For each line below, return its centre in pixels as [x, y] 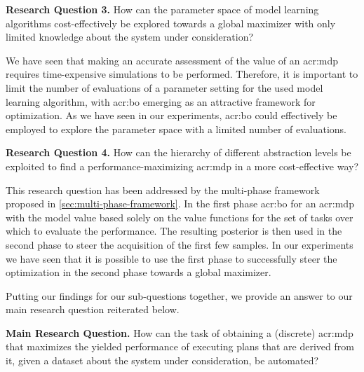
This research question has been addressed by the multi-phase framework [163, 190]
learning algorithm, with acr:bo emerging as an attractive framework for [161, 101]
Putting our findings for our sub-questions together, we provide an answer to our [179, 295]
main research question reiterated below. [93, 309]
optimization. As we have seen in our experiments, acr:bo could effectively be [171, 115]
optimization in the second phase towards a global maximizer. [139, 272]
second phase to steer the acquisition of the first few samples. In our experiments [180, 244]
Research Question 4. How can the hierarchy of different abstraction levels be [178, 152]
